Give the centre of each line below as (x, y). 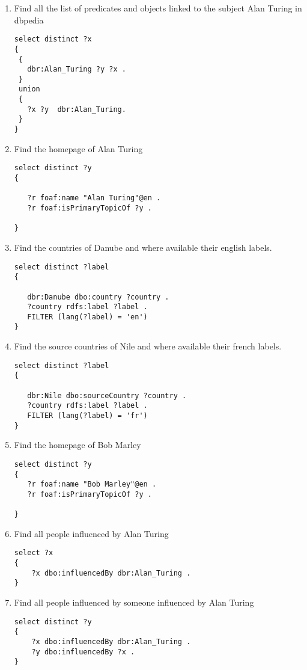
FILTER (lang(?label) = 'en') (87, 317)
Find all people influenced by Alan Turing (91, 533)
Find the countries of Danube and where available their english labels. (143, 247)
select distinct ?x (53, 39)
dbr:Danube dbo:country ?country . (98, 297)
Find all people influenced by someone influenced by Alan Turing (134, 602)
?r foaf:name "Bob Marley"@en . (92, 484)
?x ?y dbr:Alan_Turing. (77, 109)
